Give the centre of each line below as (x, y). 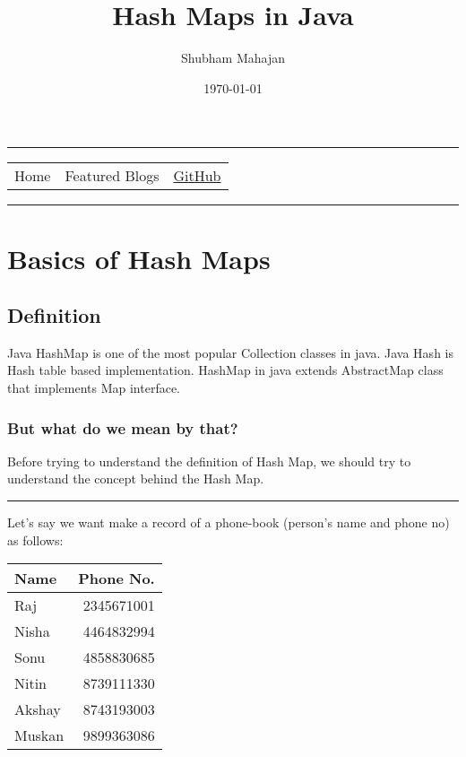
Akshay (38, 709)
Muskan (39, 735)
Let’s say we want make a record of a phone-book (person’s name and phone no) (229, 522)
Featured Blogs (112, 176)
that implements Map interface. (94, 388)
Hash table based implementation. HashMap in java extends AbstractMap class (225, 370)
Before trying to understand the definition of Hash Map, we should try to (209, 461)
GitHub (197, 176)
